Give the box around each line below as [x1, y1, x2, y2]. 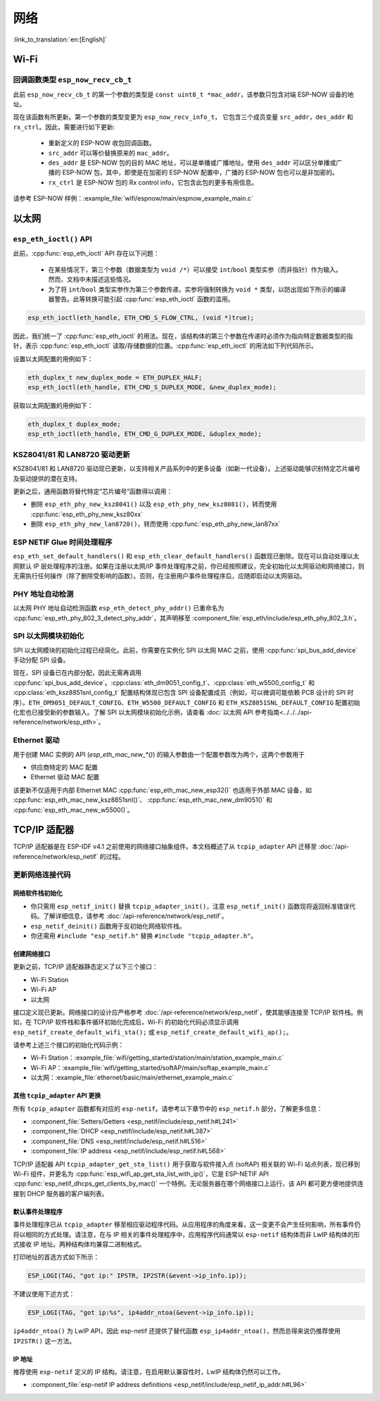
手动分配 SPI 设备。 [13, 655, 70, 665]
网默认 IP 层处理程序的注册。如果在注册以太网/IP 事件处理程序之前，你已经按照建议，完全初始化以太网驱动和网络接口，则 [13, 562, 365, 570]
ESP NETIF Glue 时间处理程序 [13, 537, 113, 547]
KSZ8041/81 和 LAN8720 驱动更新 [13, 449, 130, 459]
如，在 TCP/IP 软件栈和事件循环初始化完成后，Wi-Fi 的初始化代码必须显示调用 [13, 1018, 239, 1026]
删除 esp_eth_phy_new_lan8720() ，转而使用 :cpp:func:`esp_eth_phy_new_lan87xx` [30, 520, 281, 528]
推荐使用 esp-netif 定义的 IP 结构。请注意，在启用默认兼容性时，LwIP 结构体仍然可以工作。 [13, 1368, 285, 1376]
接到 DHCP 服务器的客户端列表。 [13, 1189, 108, 1198]
